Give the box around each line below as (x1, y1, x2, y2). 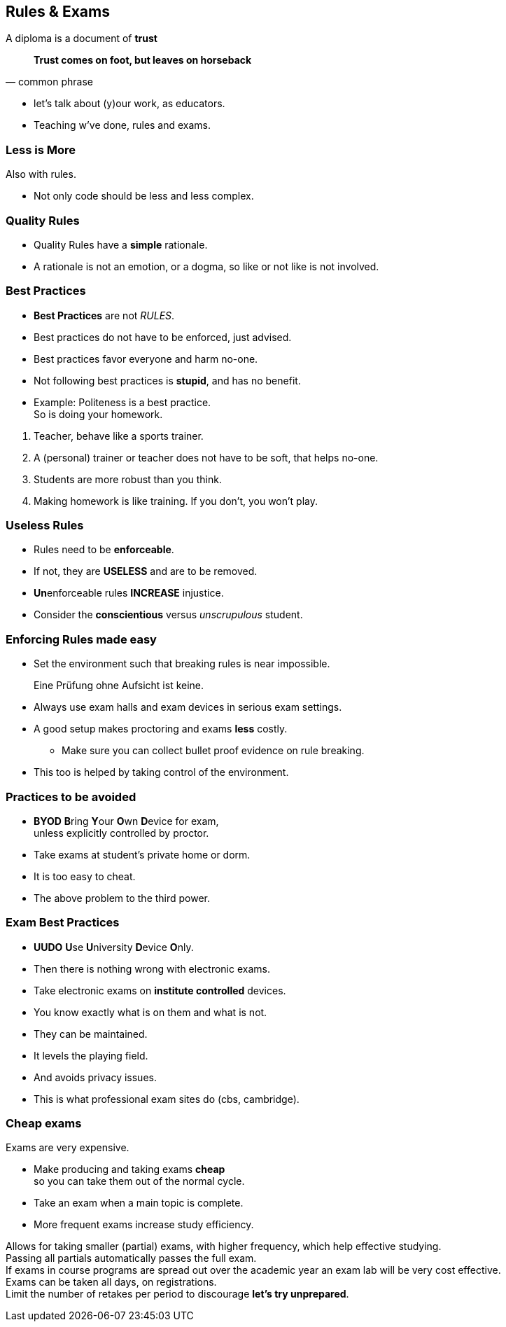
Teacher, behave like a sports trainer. (34, 429, 204, 442)
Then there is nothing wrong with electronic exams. (34, 962, 270, 975)
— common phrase (6, 76, 93, 88)
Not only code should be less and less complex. (34, 190, 254, 202)
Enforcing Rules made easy (6, 632, 157, 646)
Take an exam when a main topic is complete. (34, 1197, 244, 1209)
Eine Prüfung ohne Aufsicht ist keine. (34, 679, 204, 692)
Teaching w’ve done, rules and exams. (34, 119, 211, 132)
